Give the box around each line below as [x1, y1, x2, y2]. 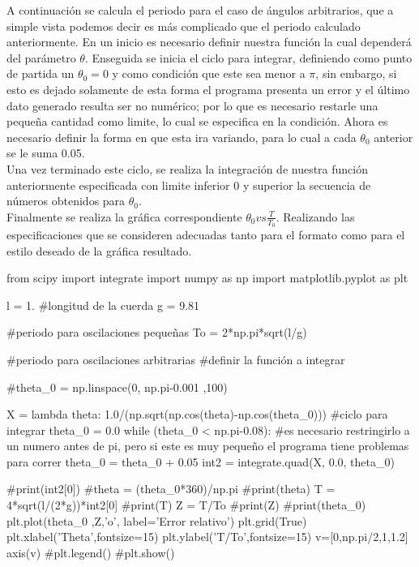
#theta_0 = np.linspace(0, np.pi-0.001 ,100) [6, 378, 228, 395]
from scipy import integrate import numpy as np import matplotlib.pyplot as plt [6, 269, 408, 286]
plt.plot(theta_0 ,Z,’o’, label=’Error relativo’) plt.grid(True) [6, 512, 307, 529]
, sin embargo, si [315, 65, 397, 82]
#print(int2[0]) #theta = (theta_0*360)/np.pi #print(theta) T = [6, 480, 336, 497]
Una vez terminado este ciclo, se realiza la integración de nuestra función [6, 160, 369, 177]
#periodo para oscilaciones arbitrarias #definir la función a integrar [6, 350, 345, 367]
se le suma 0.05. [6, 144, 85, 161]
